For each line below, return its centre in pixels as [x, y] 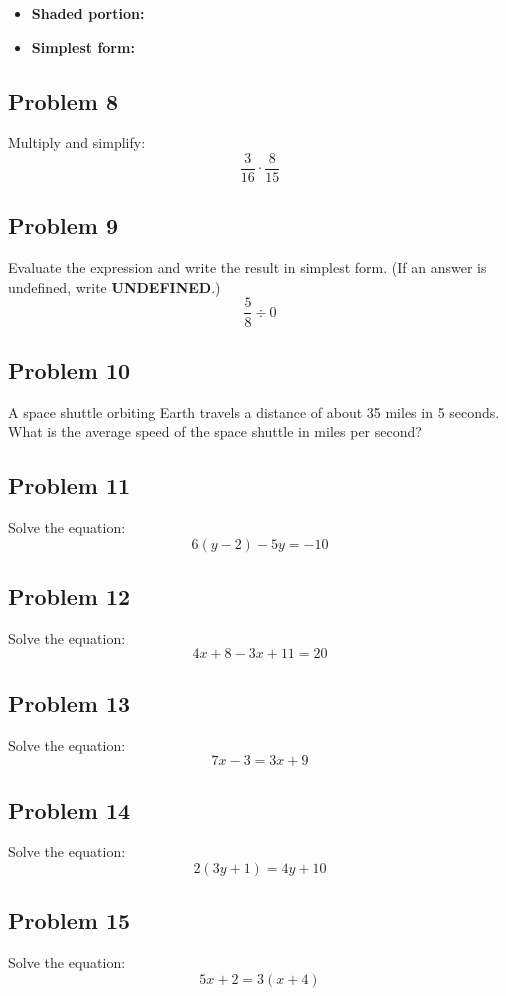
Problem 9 [63, 225]
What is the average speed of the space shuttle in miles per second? [215, 431]
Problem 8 [63, 100]
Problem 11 [69, 485]
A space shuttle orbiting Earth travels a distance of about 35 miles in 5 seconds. [254, 411]
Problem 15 [69, 920]
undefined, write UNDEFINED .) [114, 286]
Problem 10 [69, 369]
